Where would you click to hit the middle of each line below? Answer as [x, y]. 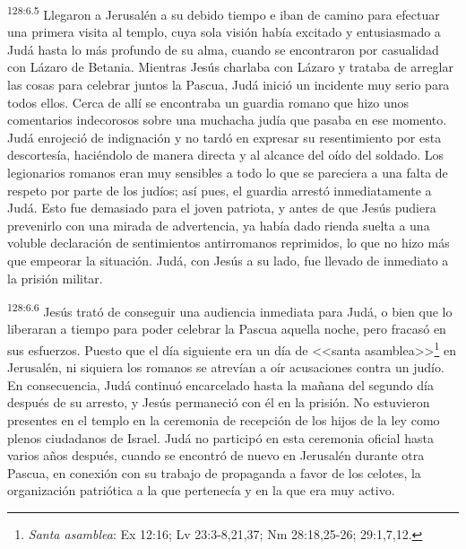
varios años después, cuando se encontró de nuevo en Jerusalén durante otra [216, 455]
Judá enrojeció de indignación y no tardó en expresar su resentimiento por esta [224, 137]
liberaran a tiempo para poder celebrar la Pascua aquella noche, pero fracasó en [227, 329]
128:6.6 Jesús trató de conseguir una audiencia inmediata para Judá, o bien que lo [230, 310]
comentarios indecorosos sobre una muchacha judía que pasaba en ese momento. [227, 120]
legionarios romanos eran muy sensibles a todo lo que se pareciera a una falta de [228, 172]
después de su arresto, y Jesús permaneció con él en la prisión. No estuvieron [219, 402]
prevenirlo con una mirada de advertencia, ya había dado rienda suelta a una [219, 225]
